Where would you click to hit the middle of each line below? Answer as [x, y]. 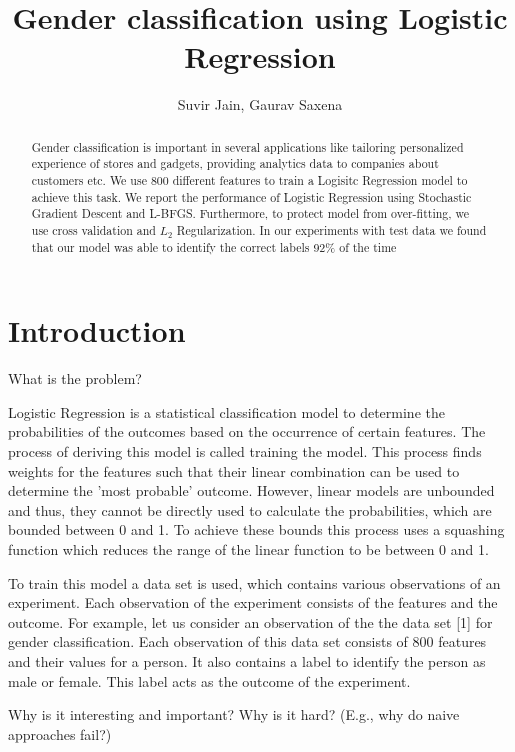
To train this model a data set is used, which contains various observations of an [254, 582]
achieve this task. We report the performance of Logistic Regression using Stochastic [251, 196]
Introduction [97, 330]
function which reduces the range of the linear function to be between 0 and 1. [248, 548]
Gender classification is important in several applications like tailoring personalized [247, 146]
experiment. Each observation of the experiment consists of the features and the [253, 602]
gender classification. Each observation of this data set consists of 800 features [247, 641]
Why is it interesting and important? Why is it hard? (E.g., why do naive [234, 714]
